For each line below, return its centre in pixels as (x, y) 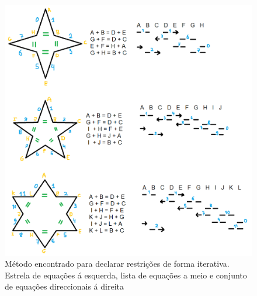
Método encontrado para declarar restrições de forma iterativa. (117, 264)
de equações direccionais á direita (64, 286)
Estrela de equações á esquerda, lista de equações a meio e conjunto (126, 275)
